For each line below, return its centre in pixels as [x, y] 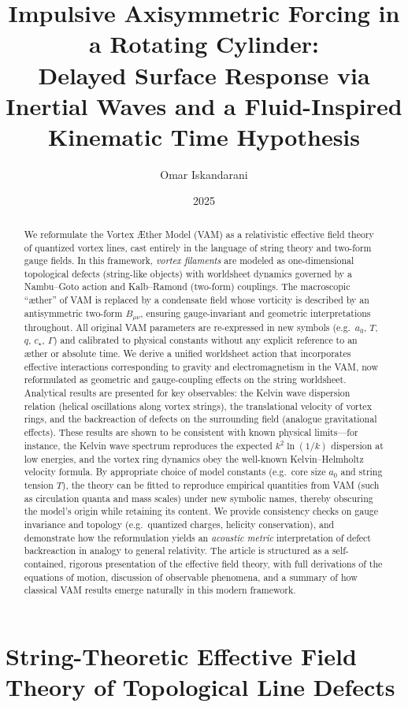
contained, [45, 563]
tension [39, 484]
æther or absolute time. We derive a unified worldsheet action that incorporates [187, 353]
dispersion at [357, 445]
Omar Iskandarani [204, 174]
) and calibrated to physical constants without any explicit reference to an [205, 340]
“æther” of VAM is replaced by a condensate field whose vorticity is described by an [197, 300]
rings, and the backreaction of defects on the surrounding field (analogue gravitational [200, 419]
